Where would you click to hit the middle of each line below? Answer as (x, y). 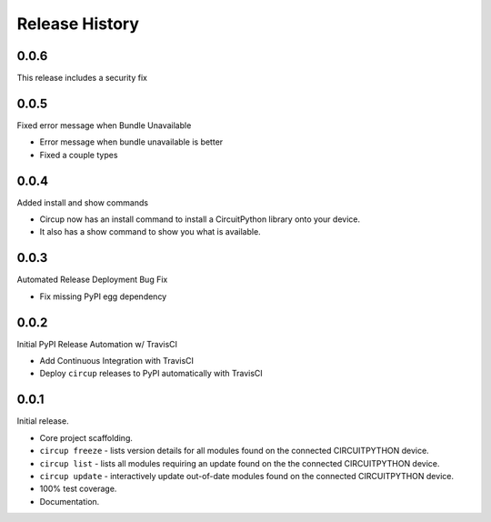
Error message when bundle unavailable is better (131, 142)
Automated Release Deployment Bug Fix (92, 280)
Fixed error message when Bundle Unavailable (104, 125)
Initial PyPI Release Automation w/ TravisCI (97, 344)
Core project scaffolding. (86, 437)
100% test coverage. (78, 489)
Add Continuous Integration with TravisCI (117, 361)
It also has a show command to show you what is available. (150, 232)
